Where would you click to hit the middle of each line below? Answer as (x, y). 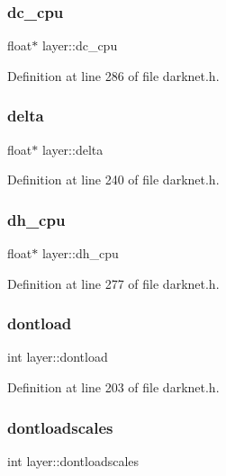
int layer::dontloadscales (73, 460)
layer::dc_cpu (80, 45)
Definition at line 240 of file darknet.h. (113, 180)
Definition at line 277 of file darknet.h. (113, 283)
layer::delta (72, 149)
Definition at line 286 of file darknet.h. (113, 75)
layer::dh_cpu (80, 253)
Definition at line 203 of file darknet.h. (113, 387)
